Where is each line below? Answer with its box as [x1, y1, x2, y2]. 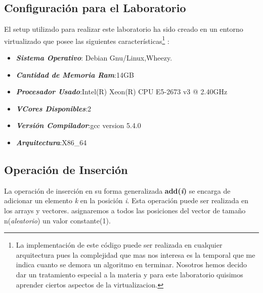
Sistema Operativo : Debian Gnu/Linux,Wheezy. [16, 52, 172, 63]
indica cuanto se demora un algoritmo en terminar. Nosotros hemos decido [16, 259, 247, 270]
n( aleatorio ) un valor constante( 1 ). [4, 215, 111, 225]
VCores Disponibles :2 [16, 103, 92, 113]
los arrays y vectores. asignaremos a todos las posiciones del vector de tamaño [4, 205, 246, 215]
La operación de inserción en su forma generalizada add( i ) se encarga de [4, 185, 231, 196]
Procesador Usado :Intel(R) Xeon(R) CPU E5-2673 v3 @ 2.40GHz [16, 86, 228, 97]
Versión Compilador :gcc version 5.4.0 [16, 120, 141, 131]
